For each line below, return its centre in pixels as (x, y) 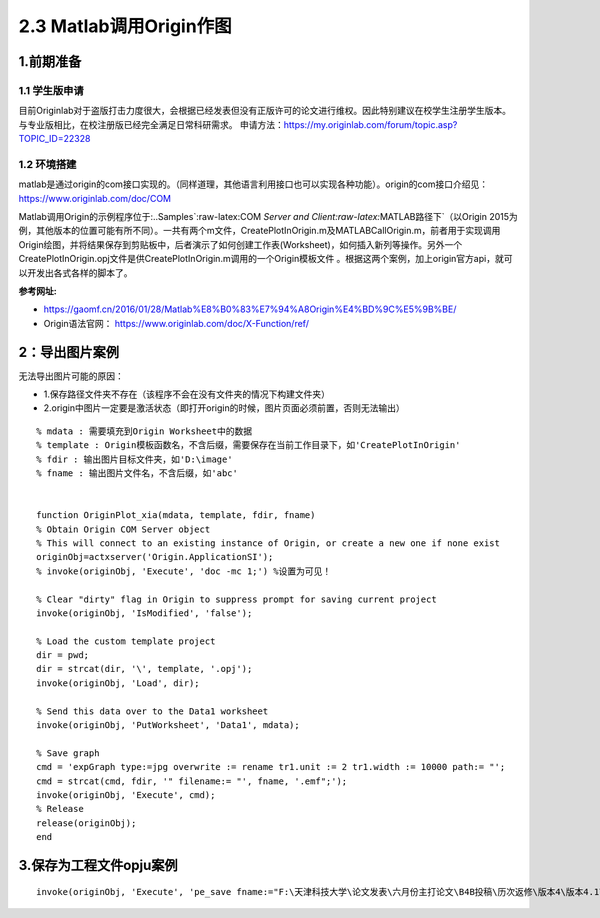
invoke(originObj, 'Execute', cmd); (126, 794)
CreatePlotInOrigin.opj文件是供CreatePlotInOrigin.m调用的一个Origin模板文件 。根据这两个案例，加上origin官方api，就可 (265, 259)
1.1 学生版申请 (51, 90)
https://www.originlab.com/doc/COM (95, 198)
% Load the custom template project (126, 641)
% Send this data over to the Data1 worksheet (152, 711)
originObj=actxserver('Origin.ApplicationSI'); (155, 557)
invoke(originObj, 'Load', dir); (118, 683)
